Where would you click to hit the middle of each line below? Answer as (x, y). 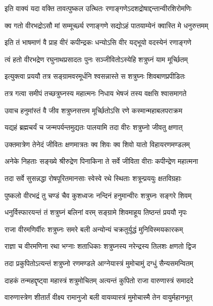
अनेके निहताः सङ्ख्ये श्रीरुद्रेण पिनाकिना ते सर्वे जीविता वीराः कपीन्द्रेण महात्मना (101, 161)
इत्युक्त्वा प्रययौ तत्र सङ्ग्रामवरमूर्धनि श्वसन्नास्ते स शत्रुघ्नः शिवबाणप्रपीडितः (95, 76)
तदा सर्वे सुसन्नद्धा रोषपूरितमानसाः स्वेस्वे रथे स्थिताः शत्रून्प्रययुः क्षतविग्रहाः (93, 178)
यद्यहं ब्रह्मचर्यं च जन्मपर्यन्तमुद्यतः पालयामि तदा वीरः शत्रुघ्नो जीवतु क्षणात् (94, 127)
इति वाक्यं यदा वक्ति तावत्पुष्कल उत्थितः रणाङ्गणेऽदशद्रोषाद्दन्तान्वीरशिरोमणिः (98, 8)
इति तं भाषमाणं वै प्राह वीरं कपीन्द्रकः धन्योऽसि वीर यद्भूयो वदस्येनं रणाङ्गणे (98, 42)
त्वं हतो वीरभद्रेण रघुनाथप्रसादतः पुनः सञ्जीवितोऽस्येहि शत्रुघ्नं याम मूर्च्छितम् (96, 59)
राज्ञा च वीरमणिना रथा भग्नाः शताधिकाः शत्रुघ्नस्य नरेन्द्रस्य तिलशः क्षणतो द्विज (100, 246)
